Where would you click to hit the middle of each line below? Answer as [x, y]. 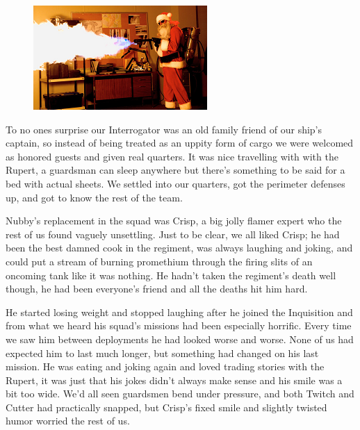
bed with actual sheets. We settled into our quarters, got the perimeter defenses [175, 183]
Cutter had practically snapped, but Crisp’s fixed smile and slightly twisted [166, 407]
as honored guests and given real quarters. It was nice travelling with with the [172, 156]
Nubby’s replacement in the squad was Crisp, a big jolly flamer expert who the [174, 221]
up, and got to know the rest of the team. [94, 197]
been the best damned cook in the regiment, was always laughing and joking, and [179, 248]
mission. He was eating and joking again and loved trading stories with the [165, 366]
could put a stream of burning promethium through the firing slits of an [159, 261]
